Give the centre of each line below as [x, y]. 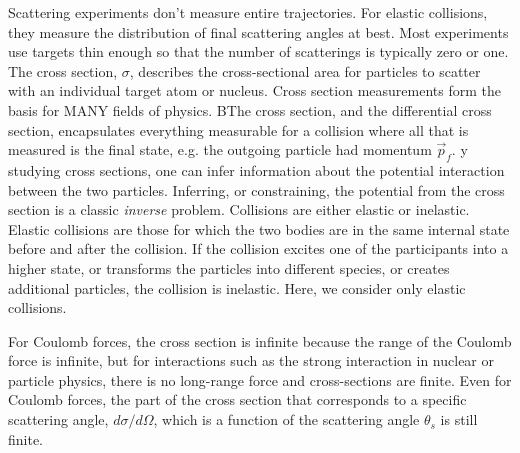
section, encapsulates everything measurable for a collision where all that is [238, 129]
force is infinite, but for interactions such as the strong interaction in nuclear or [251, 360]
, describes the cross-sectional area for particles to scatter [305, 70]
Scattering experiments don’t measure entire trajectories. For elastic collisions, [248, 12]
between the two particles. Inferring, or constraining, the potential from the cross [256, 189]
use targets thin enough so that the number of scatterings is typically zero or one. [258, 51]
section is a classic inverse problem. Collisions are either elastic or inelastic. [239, 209]
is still [459, 419]
